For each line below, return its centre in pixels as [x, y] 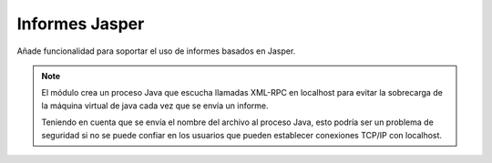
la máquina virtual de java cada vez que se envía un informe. [155, 106]
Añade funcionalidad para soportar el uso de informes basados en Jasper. [156, 51]
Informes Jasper [81, 24]
